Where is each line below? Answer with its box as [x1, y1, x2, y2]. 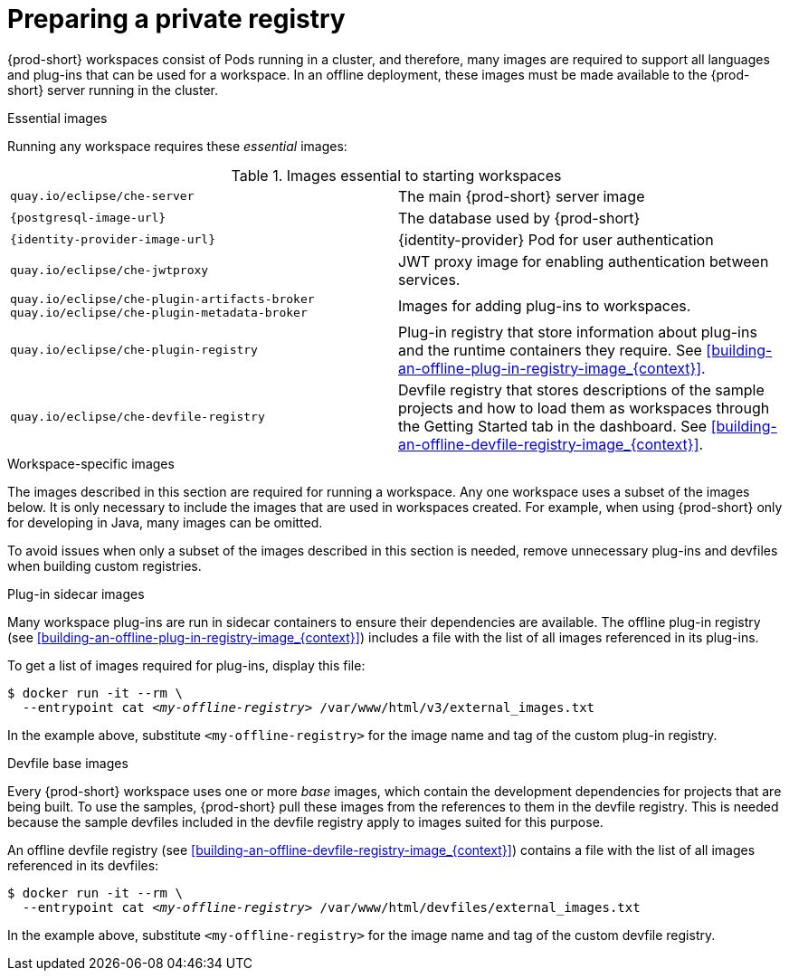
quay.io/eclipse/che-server [10, 189, 195, 204]
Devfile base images [7, 755, 128, 771]
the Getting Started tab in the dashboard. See [398, 416, 708, 435]
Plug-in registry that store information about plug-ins [398, 322, 757, 341]
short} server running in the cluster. [7, 81, 218, 98]
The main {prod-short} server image [398, 186, 645, 205]
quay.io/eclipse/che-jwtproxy [10, 263, 209, 278]
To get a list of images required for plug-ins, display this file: [7, 657, 366, 673]
